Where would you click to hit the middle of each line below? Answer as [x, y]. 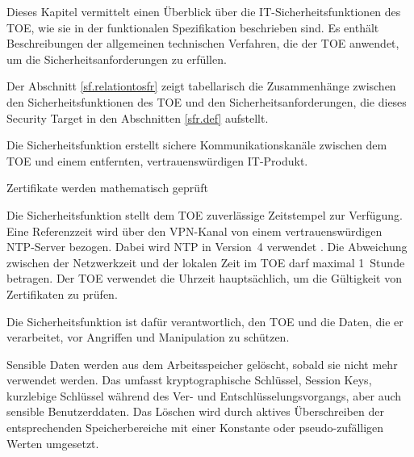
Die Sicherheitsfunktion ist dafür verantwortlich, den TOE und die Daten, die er [205, 321]
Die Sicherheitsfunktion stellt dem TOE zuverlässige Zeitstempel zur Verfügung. [205, 214]
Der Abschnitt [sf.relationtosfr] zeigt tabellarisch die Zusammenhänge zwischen [201, 86]
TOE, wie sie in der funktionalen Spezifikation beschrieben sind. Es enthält [193, 27]
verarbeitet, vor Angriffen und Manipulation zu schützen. [148, 337]
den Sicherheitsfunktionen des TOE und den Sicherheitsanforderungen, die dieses [207, 101]
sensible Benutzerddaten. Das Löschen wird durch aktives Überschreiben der [195, 411]
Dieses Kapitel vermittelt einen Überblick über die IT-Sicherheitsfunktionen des [204, 11]
